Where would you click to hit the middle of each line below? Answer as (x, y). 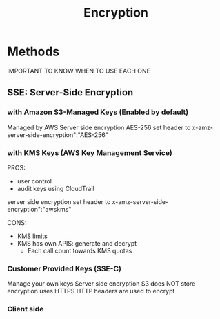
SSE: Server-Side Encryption (70, 92)
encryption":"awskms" (39, 209)
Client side (26, 309)
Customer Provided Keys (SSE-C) (64, 268)
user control (34, 181)
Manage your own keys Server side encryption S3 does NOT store (101, 284)
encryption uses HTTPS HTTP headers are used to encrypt (91, 291)
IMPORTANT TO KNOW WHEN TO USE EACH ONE (79, 71)
